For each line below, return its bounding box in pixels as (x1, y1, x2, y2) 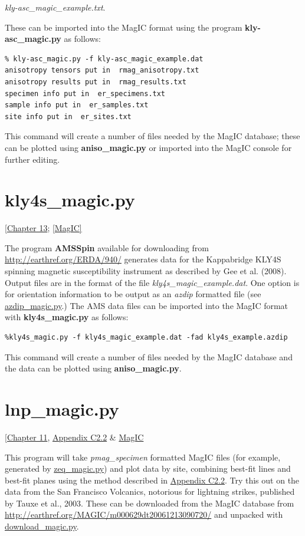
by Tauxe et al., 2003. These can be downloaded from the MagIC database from (5, 496, 294, 509)
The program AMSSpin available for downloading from (5, 241, 209, 254)
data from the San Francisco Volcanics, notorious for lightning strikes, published (5, 485, 295, 498)
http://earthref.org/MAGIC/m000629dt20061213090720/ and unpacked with (5, 508, 283, 521)
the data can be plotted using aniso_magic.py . (5, 362, 182, 374)
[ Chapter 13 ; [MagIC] (5, 222, 82, 234)
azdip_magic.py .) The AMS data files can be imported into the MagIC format (5, 299, 288, 311)
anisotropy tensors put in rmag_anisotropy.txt (5, 66, 199, 75)
